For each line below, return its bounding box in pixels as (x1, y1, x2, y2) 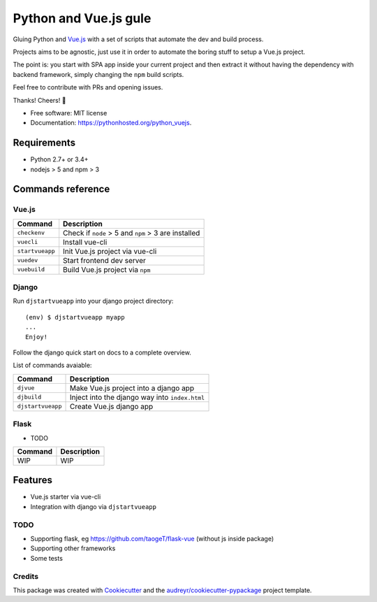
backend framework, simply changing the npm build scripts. (13, 70, 184, 78)
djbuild (17, 394, 42, 401)
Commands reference (13, 183, 110, 195)
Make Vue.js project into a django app (69, 383, 195, 393)
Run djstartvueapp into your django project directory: (13, 297, 174, 306)
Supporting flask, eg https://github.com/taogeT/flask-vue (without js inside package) (30, 535, 274, 543)
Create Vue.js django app (69, 401, 154, 411)
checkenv (17, 229, 45, 237)
